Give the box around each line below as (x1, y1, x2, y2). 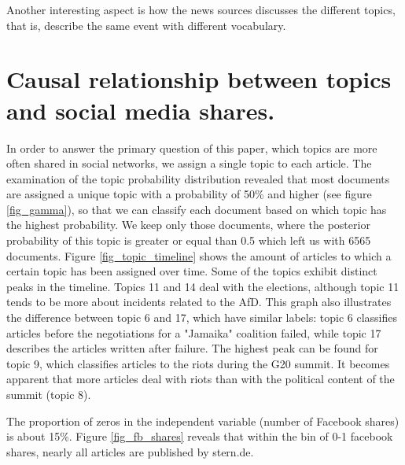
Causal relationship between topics (6, 63, 392, 95)
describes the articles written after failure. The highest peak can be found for (6, 340, 378, 356)
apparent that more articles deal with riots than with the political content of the (6, 371, 395, 387)
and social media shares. (6, 94, 275, 126)
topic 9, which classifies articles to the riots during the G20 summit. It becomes (6, 355, 390, 371)
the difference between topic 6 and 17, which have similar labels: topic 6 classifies (6, 309, 398, 326)
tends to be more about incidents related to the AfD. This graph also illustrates (6, 293, 392, 310)
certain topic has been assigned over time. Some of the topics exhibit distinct (6, 263, 377, 279)
